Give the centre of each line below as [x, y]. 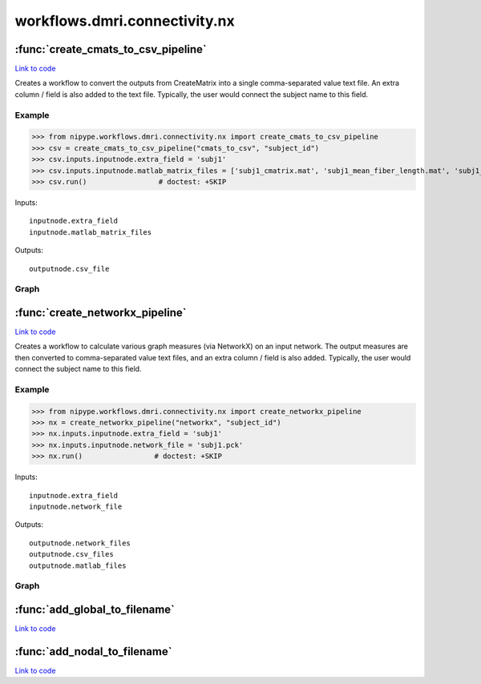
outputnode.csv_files [71, 554]
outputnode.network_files [80, 543]
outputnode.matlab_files [78, 565]
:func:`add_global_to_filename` [95, 609]
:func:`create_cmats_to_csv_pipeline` [111, 49]
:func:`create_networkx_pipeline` [101, 312]
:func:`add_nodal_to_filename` [93, 652]
